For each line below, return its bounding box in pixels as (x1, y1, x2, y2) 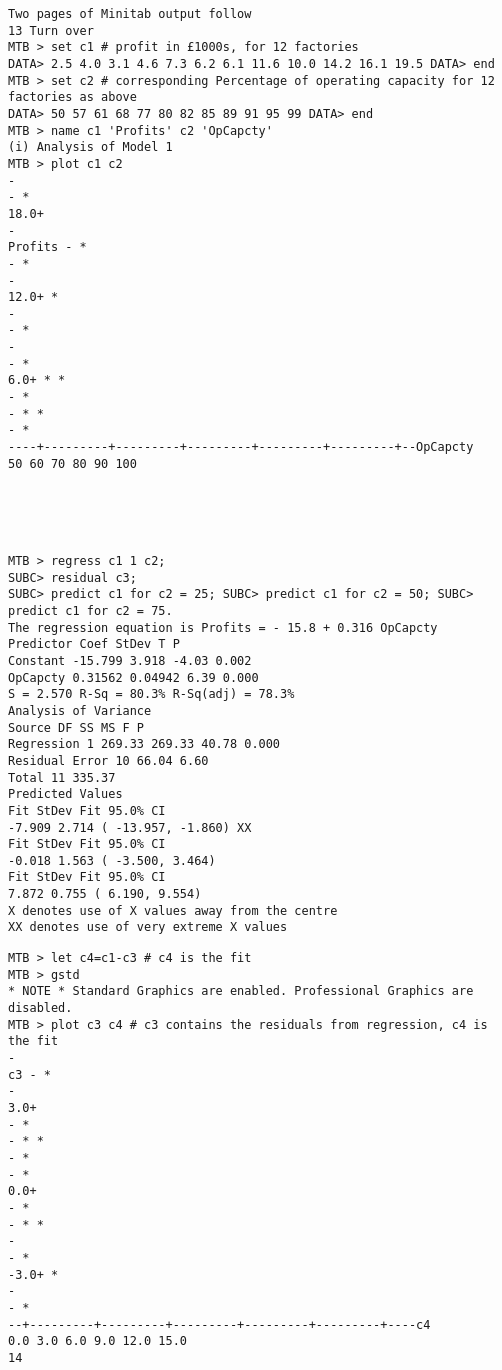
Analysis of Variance (8, 703, 152, 718)
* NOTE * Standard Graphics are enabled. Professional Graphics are (8, 984, 474, 999)
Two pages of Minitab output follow (8, 7, 252, 21)
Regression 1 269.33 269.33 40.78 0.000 (8, 737, 281, 752)
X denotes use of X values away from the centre (8, 903, 338, 918)
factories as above (8, 90, 137, 105)
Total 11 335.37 (8, 770, 116, 785)
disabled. (8, 1001, 73, 1016)
